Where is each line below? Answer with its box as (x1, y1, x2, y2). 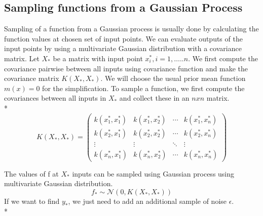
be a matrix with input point (53, 53, 143, 63)
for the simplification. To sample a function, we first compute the (42, 82, 245, 93)
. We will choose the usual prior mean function (100, 73, 246, 83)
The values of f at (4, 168, 59, 179)
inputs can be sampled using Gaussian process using (72, 168, 235, 179)
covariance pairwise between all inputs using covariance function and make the (4, 63, 248, 73)
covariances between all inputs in (4, 93, 106, 103)
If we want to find (4, 195, 60, 206)
